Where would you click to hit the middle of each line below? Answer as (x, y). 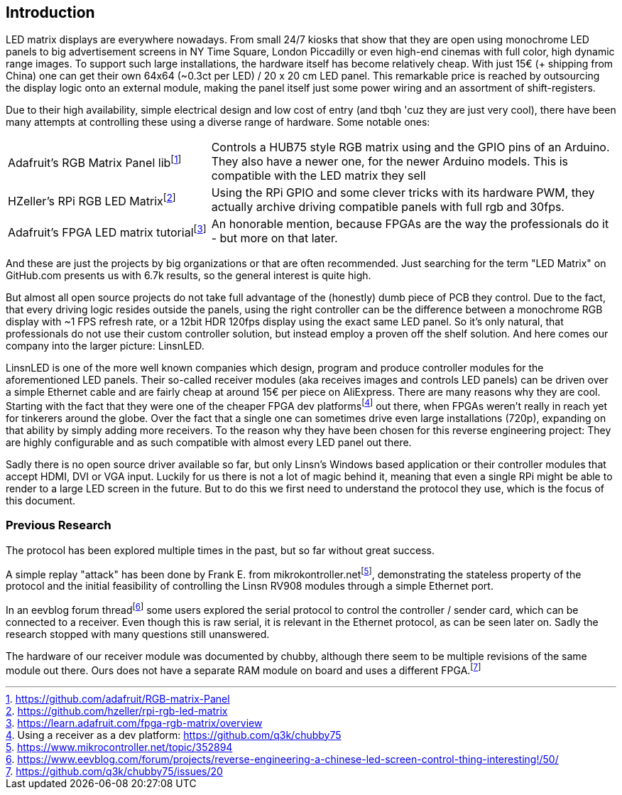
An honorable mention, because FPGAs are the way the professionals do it (410, 224)
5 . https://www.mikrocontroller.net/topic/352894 (119, 747)
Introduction (50, 12)
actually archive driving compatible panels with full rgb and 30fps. (388, 207)
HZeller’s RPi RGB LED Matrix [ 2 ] (92, 200)
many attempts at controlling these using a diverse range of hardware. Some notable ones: (218, 122)
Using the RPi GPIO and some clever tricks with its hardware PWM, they (403, 193)
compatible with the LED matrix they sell (318, 176)
